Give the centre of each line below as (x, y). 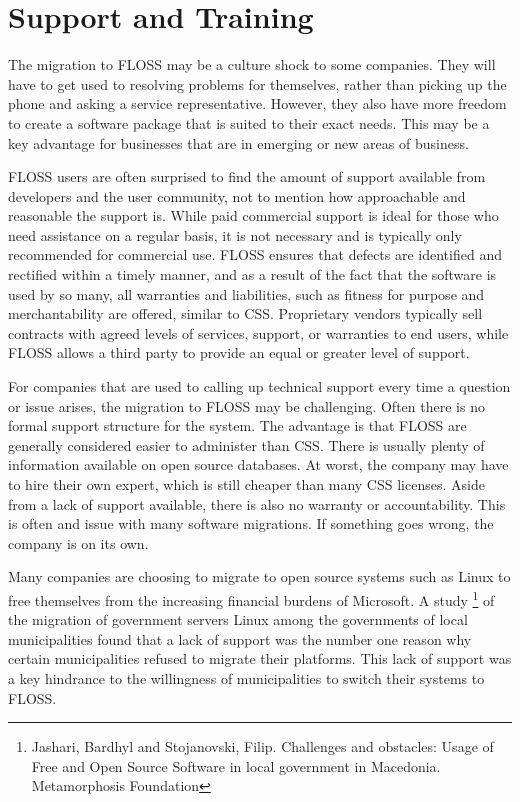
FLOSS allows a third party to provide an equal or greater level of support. (239, 352)
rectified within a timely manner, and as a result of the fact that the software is (252, 274)
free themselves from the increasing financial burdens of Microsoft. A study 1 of (251, 598)
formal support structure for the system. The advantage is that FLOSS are (237, 425)
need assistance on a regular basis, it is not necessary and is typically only (235, 234)
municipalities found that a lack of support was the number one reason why (240, 638)
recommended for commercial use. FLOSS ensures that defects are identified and (255, 254)
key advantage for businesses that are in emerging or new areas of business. (238, 142)
